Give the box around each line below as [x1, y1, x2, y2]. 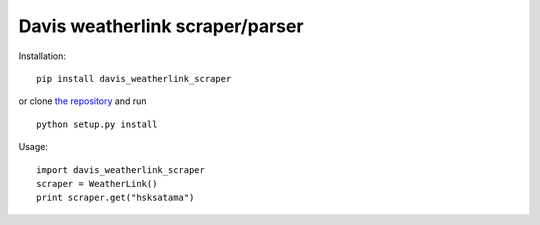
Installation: [18, 50, 67, 62]
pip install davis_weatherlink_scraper [36, 73, 232, 84]
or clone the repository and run [18, 95, 147, 107]
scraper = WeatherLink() [36, 178, 158, 189]
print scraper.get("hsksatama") [36, 192, 195, 204]
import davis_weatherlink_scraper [36, 164, 205, 175]
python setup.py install [36, 118, 158, 130]
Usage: [18, 141, 49, 153]
